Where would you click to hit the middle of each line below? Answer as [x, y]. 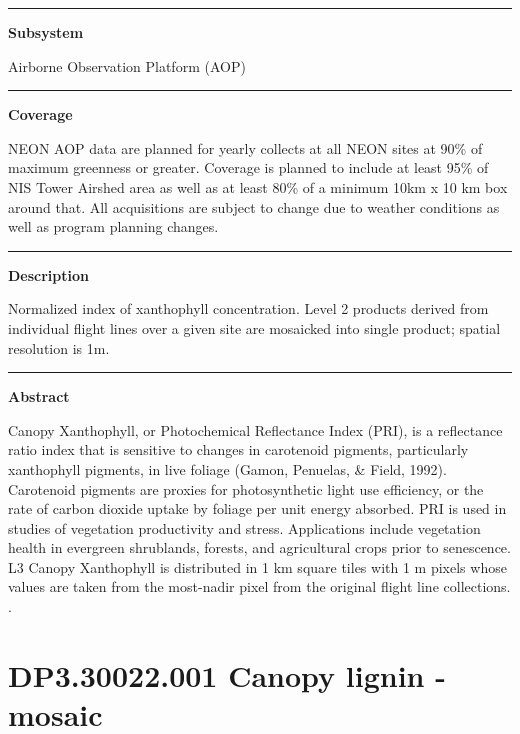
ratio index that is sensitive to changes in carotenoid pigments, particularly [238, 449]
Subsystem [46, 32]
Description [49, 274]
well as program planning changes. [113, 226]
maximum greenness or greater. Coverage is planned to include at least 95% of [248, 167]
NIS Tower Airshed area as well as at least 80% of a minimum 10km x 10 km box [258, 186]
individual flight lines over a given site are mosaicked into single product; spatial [254, 327]
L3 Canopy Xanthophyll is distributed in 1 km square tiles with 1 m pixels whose [257, 566]
